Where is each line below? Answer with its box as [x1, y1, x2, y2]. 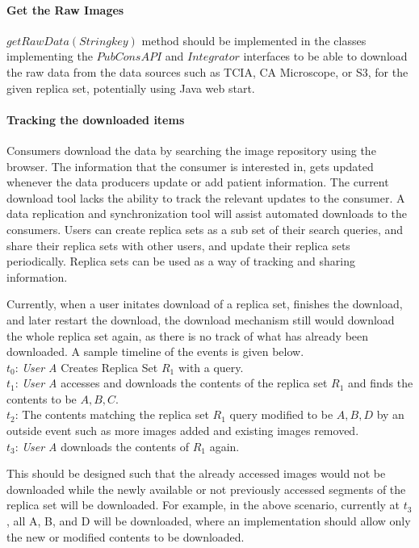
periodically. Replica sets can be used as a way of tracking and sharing [6, 253, 355, 270]
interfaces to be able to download [243, 48, 408, 65]
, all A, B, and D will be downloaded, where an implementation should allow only [6, 512, 411, 529]
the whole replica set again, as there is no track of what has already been [6, 327, 369, 344]
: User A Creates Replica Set [15, 358, 158, 375]
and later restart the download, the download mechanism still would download [6, 311, 395, 328]
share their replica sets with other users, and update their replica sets [6, 236, 350, 253]
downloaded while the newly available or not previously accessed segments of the [6, 480, 406, 497]
